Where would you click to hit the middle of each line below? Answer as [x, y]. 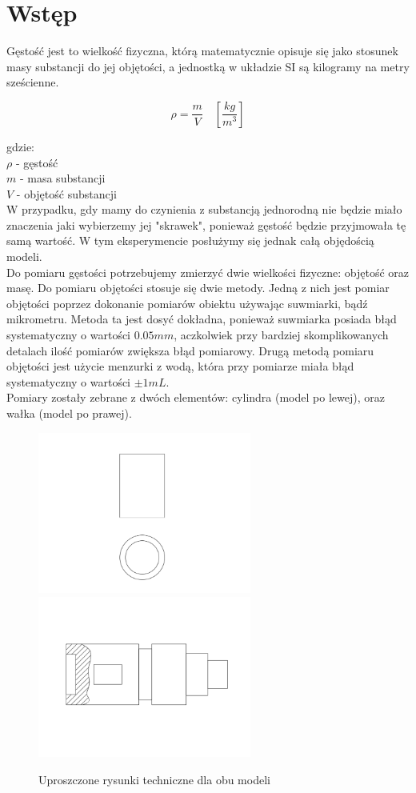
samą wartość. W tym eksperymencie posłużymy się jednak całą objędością [190, 240]
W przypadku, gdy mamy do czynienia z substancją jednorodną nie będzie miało [204, 209]
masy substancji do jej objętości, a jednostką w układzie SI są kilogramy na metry [208, 66]
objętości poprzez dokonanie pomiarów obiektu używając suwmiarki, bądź [187, 303]
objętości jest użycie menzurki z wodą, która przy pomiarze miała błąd [180, 366]
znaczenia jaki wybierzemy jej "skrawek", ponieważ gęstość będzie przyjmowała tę [206, 224]
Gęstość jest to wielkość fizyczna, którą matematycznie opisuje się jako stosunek [202, 51]
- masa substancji [62, 178]
